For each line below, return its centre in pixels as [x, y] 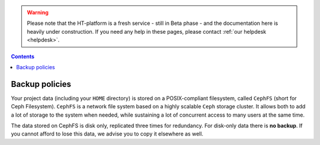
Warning [38, 12]
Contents [23, 56]
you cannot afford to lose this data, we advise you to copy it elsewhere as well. [107, 134]
